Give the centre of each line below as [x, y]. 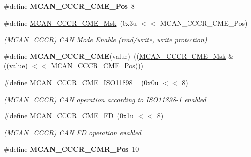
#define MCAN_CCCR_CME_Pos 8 [69, 6]
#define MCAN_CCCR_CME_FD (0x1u [69, 116]
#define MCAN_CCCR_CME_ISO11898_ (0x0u [81, 82]
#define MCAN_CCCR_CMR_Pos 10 [72, 149]
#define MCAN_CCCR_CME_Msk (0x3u [71, 23]
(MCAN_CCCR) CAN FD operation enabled [73, 132]
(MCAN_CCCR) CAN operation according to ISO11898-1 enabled [105, 99]
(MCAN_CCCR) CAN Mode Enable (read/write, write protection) [106, 39]
